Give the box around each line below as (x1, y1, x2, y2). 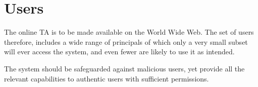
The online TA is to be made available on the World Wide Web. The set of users (4, 27, 254, 37)
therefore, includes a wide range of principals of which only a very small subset (4, 36, 248, 47)
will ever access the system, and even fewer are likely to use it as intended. (4, 46, 235, 57)
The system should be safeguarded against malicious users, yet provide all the (4, 63, 245, 73)
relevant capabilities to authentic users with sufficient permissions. (4, 73, 209, 83)
